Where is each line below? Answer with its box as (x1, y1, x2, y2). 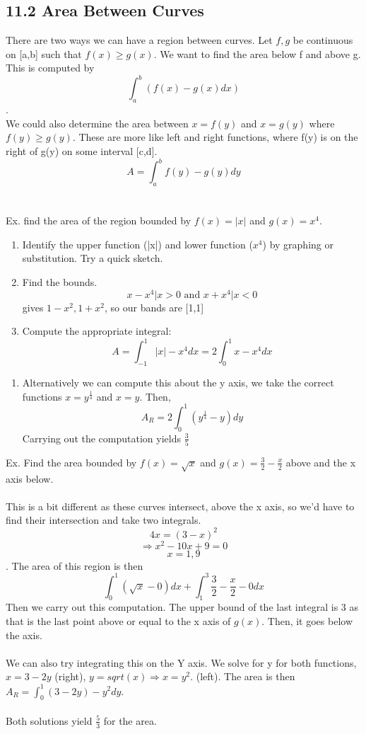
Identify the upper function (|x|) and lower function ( (22, 236, 253, 251)
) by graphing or (262, 236, 333, 251)
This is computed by (6, 60, 95, 75)
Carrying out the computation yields (22, 430, 181, 445)
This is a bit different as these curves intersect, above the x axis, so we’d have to (6, 498, 355, 513)
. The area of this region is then (6, 558, 143, 573)
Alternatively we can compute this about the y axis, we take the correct (22, 375, 334, 390)
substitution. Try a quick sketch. (22, 251, 163, 265)
